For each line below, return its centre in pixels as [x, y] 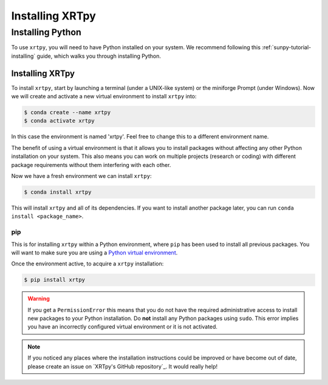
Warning [39, 299]
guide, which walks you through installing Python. [99, 56]
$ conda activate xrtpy [60, 121]
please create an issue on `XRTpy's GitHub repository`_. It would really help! [123, 366]
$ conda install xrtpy [58, 192]
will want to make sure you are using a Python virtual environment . [94, 253]
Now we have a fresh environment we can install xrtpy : [81, 176]
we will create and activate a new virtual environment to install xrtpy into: [104, 97]
